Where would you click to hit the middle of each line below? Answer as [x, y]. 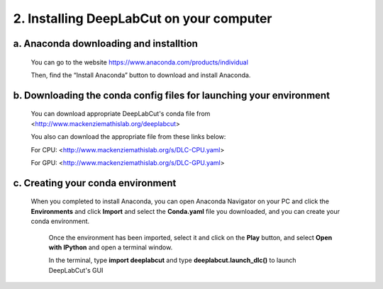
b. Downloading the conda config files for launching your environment [171, 95]
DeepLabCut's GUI [76, 270]
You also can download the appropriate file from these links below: [128, 137]
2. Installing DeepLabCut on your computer [143, 18]
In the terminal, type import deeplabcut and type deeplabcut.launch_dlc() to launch [173, 260]
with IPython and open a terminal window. [111, 247]
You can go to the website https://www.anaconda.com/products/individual [139, 62]
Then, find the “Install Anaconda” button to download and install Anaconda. [141, 75]
